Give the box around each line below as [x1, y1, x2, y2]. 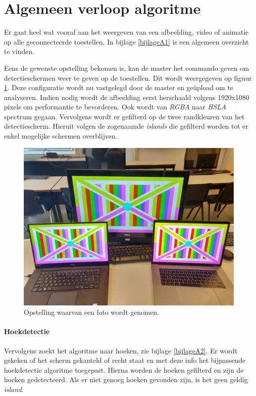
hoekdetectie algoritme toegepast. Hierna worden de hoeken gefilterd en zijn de [4, 364, 244, 375]
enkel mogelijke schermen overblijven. [4, 131, 117, 141]
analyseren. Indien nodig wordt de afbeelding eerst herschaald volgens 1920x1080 [4, 92, 250, 102]
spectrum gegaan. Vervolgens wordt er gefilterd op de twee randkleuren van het [4, 111, 245, 121]
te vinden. [4, 46, 35, 56]
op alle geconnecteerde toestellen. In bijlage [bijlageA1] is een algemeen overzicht [4, 36, 249, 47]
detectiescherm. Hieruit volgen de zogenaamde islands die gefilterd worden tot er [4, 121, 249, 131]
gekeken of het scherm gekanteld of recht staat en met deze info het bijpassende [4, 355, 246, 365]
